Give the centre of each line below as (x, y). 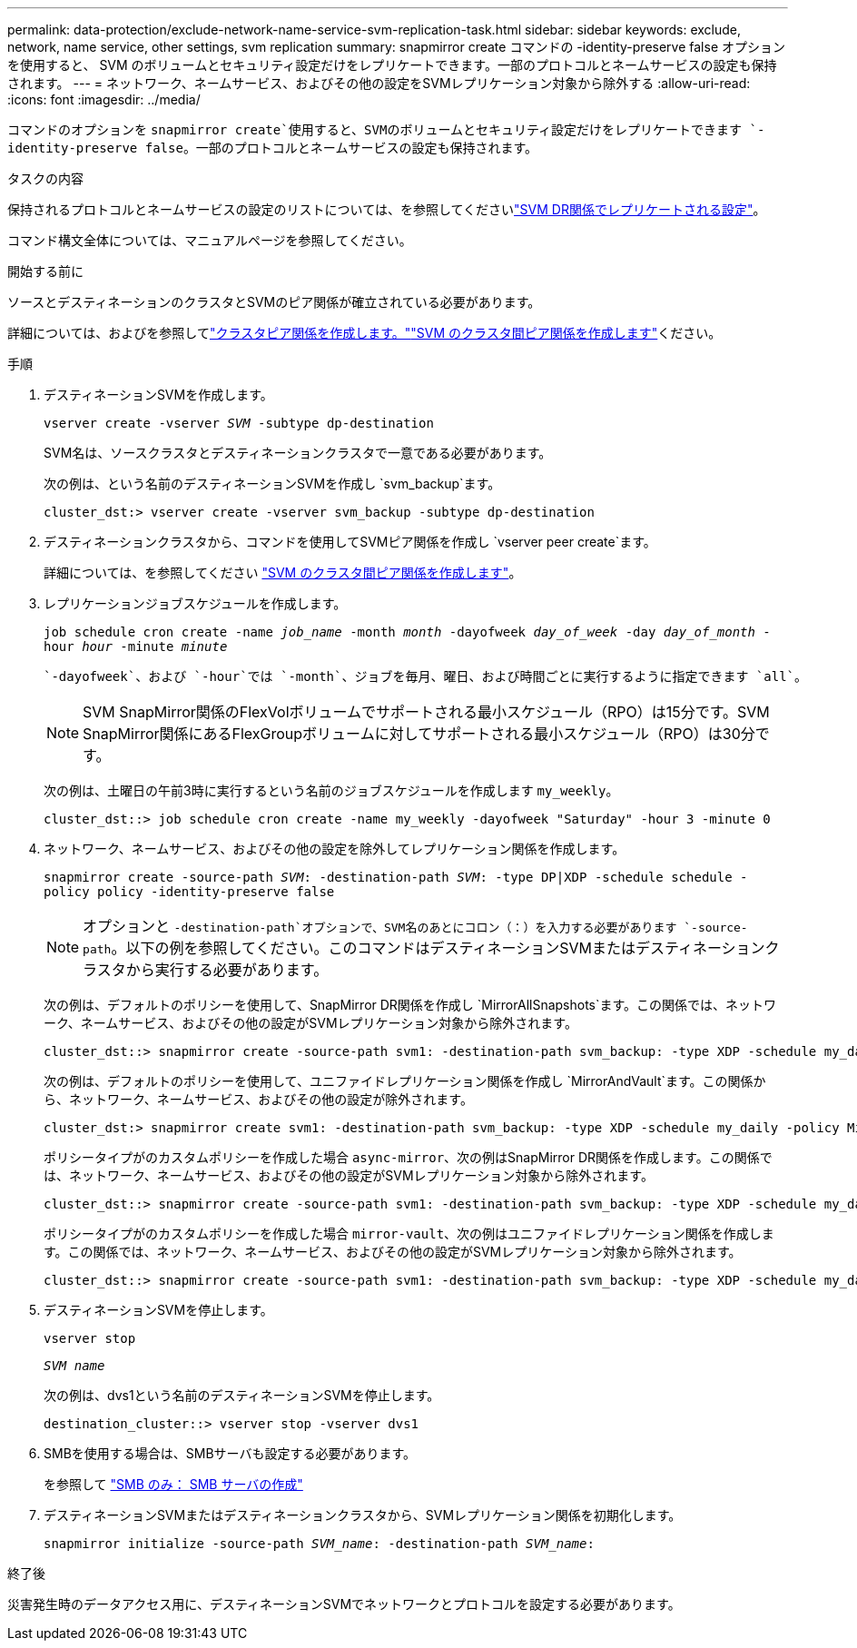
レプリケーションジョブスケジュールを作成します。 (195, 603)
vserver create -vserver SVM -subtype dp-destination (239, 423)
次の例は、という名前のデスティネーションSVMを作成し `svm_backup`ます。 (272, 484)
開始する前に (45, 271)
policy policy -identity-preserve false (189, 892)
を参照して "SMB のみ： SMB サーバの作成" (173, 1484)
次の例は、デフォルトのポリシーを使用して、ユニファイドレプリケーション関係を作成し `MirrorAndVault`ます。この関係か (405, 1081)
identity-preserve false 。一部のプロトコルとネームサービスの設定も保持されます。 (273, 148)
